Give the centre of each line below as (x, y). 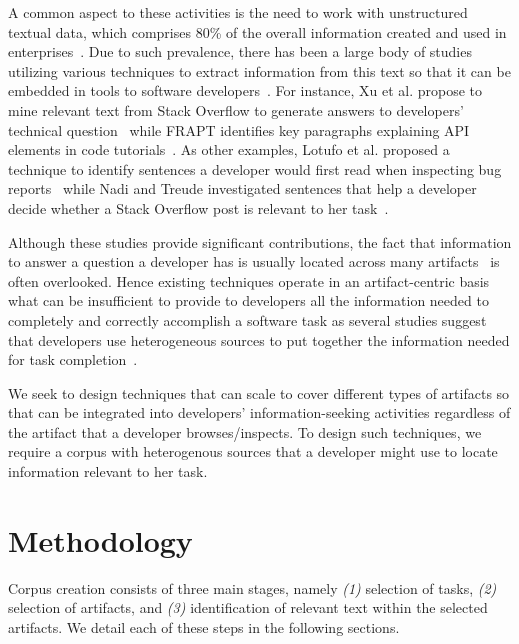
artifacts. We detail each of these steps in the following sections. (204, 626)
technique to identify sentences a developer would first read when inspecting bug (255, 168)
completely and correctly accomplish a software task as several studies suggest (247, 319)
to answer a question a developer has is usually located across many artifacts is (254, 261)
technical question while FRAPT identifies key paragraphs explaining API (239, 129)
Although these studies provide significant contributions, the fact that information (260, 241)
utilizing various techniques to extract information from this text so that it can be (259, 70)
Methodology (100, 539)
